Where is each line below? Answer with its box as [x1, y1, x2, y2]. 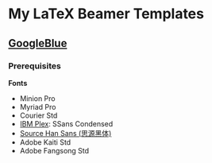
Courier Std [19, 111, 58, 120]
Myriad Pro [19, 102, 56, 111]
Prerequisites [8, 60, 61, 72]
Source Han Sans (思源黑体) [19, 128, 112, 138]
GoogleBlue [8, 37, 67, 50]
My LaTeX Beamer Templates [8, 5, 205, 23]
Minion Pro [19, 93, 56, 103]
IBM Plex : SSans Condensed [19, 118, 114, 128]
